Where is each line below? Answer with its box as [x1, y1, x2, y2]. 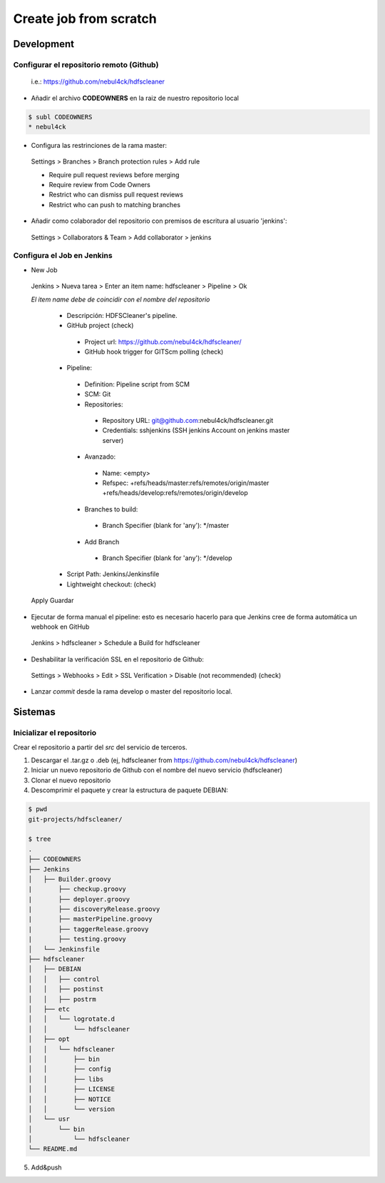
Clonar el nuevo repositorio [31, 776, 111, 784]
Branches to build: [84, 504, 138, 514]
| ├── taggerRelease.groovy [28, 925, 149, 933]
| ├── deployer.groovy [28, 895, 130, 903]
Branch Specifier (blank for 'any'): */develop [102, 554, 232, 562]
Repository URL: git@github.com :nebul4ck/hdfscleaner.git [102, 416, 274, 425]
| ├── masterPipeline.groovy [28, 915, 153, 923]
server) [102, 436, 124, 444]
